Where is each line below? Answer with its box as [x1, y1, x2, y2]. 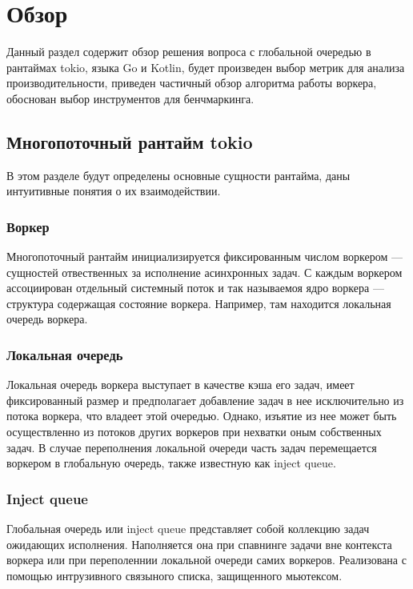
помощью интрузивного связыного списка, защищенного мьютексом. [6, 567, 343, 583]
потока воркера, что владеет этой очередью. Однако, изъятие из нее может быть [6, 407, 397, 424]
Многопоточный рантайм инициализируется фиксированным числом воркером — [6, 248, 403, 265]
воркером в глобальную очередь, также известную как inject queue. [6, 455, 336, 471]
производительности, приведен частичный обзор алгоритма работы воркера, [6, 74, 377, 91]
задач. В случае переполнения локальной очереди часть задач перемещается [6, 439, 377, 455]
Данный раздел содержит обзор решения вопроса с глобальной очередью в [6, 43, 371, 60]
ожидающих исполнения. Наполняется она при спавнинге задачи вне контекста [6, 535, 392, 552]
